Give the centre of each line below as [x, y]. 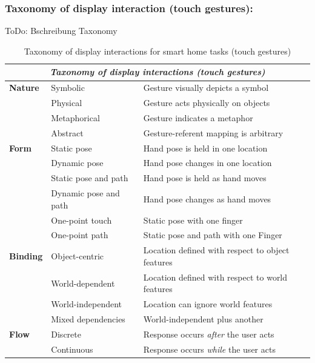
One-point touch [81, 220]
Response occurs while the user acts [209, 349]
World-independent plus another [203, 319]
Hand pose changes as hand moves [207, 198]
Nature [24, 88]
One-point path [80, 235]
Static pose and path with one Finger [213, 235]
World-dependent [83, 283]
